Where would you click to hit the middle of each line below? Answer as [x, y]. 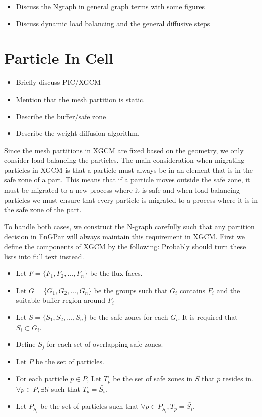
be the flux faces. [116, 273]
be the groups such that [131, 290]
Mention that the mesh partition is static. [80, 99]
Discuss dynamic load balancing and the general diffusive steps [113, 23]
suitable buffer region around [60, 300]
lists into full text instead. [44, 256]
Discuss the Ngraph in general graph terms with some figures [110, 6]
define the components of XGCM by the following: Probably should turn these [125, 246]
